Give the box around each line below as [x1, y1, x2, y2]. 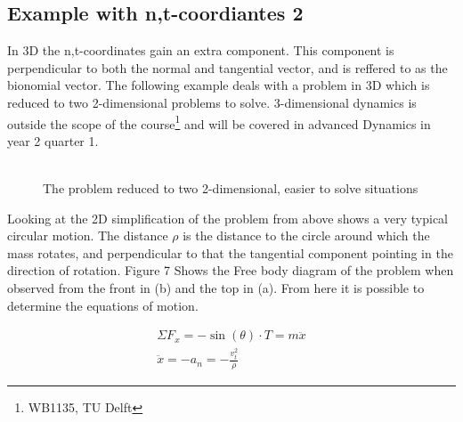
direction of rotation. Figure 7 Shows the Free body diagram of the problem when [7, 261, 454, 280]
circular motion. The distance [7, 226, 168, 245]
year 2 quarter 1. [7, 131, 99, 150]
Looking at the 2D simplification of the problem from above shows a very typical [7, 208, 449, 227]
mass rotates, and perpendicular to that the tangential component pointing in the [7, 243, 453, 262]
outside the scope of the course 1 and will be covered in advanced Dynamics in [7, 111, 431, 133]
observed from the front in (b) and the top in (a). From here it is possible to [7, 278, 425, 296]
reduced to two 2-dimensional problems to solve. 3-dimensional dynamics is [7, 93, 417, 111]
